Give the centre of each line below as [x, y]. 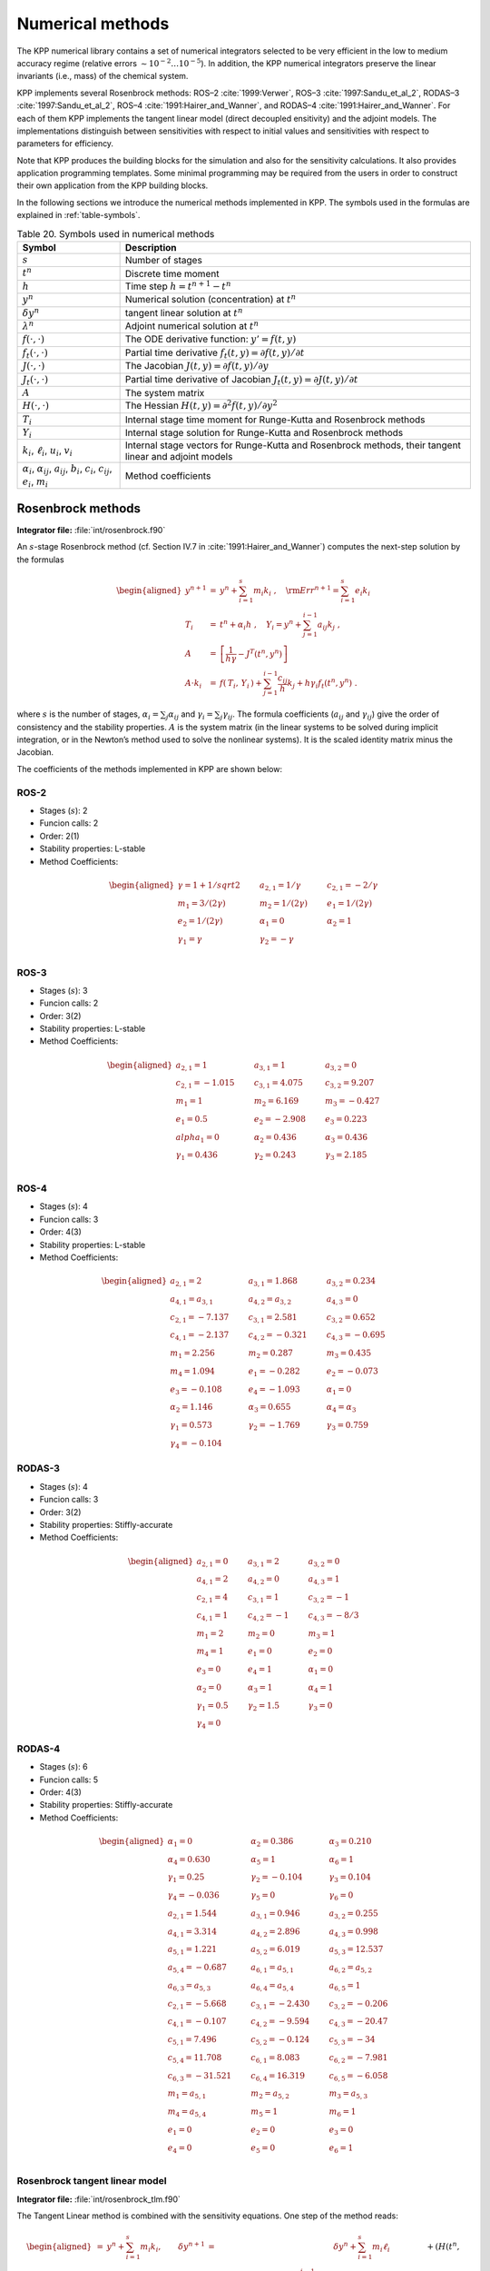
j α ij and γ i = [189, 715]
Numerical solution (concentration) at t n [211, 299]
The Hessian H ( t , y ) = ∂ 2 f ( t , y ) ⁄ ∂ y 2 [201, 405]
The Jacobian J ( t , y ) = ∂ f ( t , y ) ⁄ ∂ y [197, 366]
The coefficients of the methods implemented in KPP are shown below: [150, 769]
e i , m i [35, 482]
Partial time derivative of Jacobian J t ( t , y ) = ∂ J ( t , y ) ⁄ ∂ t [241, 380]
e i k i [363, 591]
